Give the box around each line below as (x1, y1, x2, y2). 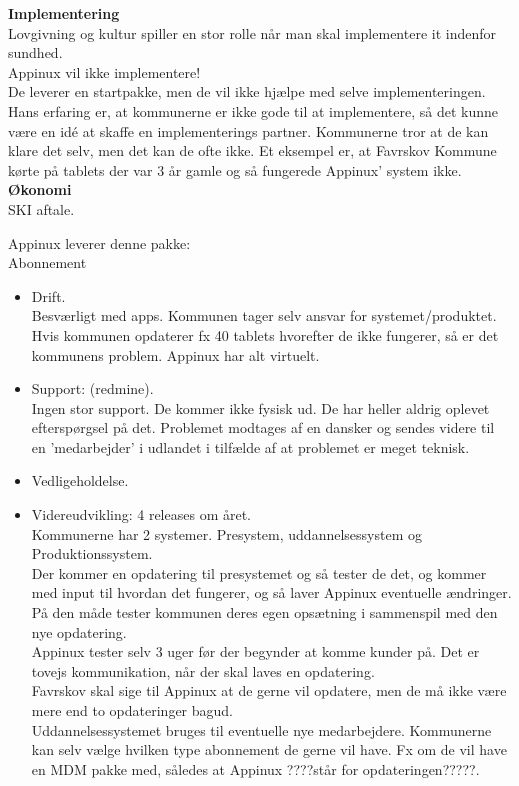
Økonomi (8, 179, 72, 200)
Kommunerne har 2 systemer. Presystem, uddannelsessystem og (31, 523, 422, 544)
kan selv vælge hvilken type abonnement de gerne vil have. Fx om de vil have (31, 739, 507, 760)
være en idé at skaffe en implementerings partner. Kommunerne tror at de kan (8, 120, 489, 141)
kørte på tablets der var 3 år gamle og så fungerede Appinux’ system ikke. (8, 159, 462, 180)
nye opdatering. (31, 621, 127, 642)
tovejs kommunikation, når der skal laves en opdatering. (31, 660, 375, 681)
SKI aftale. (8, 198, 75, 219)
